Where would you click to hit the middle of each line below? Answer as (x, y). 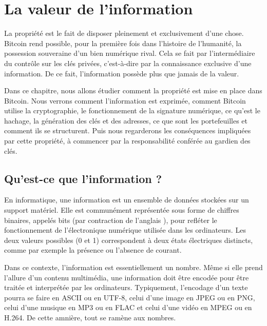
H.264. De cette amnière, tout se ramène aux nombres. (90, 317)
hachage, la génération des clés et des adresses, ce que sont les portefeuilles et (126, 120)
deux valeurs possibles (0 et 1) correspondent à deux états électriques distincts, (129, 240)
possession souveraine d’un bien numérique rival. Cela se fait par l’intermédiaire (130, 53)
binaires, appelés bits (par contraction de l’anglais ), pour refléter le (111, 220)
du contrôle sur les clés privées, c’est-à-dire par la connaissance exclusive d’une (128, 63)
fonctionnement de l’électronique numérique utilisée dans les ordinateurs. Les (125, 230)
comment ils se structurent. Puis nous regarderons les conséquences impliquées (128, 130)
